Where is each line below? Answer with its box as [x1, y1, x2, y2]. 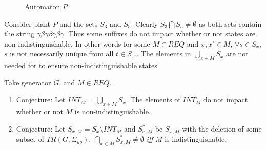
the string [4, 28, 35, 39]
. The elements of [126, 94, 180, 105]
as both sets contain [198, 18, 262, 29]
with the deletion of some [182, 123, 262, 134]
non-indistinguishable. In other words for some [4, 38, 150, 49]
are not [226, 48, 249, 59]
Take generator [4, 77, 51, 88]
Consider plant [4, 18, 50, 29]
